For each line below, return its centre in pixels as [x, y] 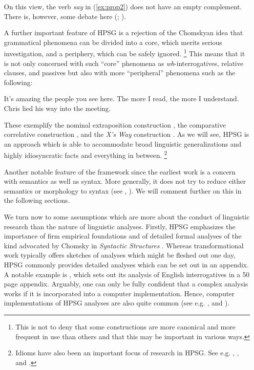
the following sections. [37, 200]
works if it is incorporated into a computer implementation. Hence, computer [119, 293]
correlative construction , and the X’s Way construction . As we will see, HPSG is [127, 134]
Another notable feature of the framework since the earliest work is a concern [120, 171]
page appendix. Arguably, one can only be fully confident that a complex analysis [126, 284]
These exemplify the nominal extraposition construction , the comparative [115, 124]
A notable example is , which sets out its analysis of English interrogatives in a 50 [127, 274]
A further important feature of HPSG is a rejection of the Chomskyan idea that [124, 33]
